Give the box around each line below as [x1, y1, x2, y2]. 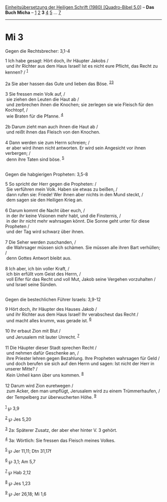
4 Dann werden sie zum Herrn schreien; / [5, 139, 90, 145]
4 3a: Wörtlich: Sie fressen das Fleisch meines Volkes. [5, 437, 116, 443]
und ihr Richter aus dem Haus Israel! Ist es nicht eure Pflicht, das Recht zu [6, 63, 158, 69]
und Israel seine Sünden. [6, 281, 57, 287]
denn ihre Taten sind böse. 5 [6, 155, 65, 162]
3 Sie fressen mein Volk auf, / [5, 91, 66, 97]
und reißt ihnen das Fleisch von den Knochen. [6, 129, 100, 135]
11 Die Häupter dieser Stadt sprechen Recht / [5, 345, 97, 351]
